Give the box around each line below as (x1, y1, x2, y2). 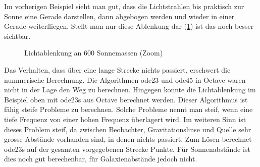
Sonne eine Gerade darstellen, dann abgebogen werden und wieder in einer (4, 11, 235, 21)
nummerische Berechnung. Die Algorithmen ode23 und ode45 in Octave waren (4, 74, 246, 85)
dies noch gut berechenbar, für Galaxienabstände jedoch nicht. (4, 153, 197, 164)
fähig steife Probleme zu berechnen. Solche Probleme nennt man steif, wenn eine (4, 104, 253, 115)
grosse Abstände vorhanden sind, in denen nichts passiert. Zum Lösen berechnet (4, 134, 252, 144)
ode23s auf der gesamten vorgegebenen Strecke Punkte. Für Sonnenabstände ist (4, 143, 250, 154)
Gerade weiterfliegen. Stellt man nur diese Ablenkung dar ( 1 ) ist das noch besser (4, 21, 254, 31)
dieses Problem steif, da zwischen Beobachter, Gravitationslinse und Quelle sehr (4, 124, 251, 134)
